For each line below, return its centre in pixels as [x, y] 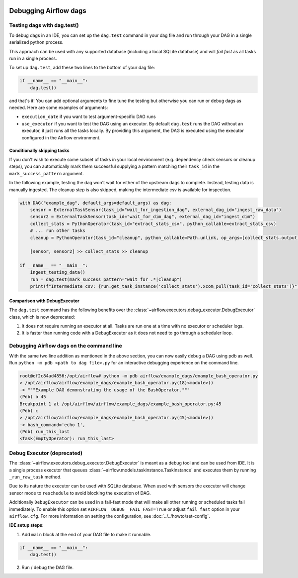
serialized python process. [37, 42]
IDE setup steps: [27, 525]
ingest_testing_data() [58, 272]
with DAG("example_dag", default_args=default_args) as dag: [96, 203]
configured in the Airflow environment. [61, 137]
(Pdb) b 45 [33, 397]
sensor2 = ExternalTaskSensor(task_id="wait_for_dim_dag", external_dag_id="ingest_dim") [143, 217]
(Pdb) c [29, 410]
